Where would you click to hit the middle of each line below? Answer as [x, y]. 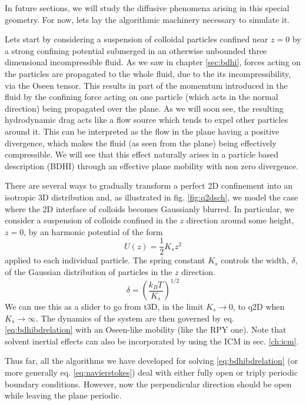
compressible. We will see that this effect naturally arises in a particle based [142, 154]
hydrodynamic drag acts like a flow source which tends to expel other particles [147, 120]
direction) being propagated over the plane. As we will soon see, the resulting [144, 108]
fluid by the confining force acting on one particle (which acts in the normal [142, 97]
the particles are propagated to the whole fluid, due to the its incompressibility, [148, 73]
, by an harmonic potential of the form [93, 231]
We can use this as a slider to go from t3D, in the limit [104, 307]
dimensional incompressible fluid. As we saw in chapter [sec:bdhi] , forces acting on [153, 62]
